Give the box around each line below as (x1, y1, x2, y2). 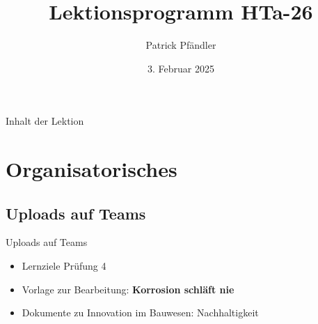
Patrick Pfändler (145, 38, 216, 52)
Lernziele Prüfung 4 (22, 259, 106, 273)
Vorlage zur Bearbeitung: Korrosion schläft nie (22, 281, 234, 296)
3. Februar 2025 (148, 61, 214, 75)
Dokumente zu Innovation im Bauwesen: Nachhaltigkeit (22, 305, 259, 320)
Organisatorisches (6, 155, 177, 183)
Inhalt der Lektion (6, 114, 84, 128)
